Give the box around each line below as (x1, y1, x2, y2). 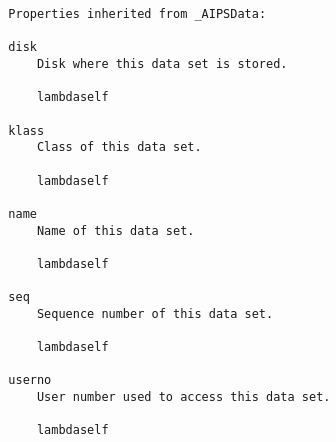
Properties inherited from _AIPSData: (8, 7, 267, 21)
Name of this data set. (36, 223, 195, 238)
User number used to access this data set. (36, 390, 331, 405)
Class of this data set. (36, 140, 202, 155)
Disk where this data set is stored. (36, 56, 288, 71)
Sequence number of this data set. (36, 306, 274, 321)
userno (8, 373, 52, 388)
